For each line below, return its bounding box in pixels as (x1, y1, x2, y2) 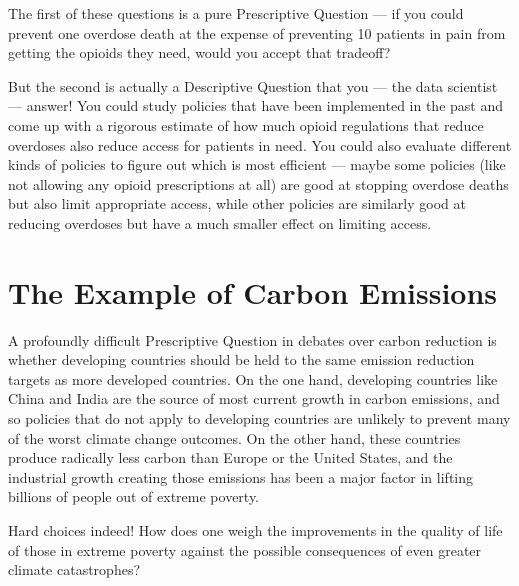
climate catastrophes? (8, 559, 141, 580)
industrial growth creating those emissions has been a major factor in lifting (8, 466, 474, 487)
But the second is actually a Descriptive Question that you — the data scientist (8, 75, 498, 96)
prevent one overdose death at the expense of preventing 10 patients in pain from (8, 22, 506, 43)
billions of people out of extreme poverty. (8, 486, 260, 507)
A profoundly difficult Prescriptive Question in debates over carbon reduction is (8, 329, 497, 350)
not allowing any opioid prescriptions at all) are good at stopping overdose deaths (8, 173, 509, 194)
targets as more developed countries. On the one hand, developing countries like (8, 368, 498, 389)
